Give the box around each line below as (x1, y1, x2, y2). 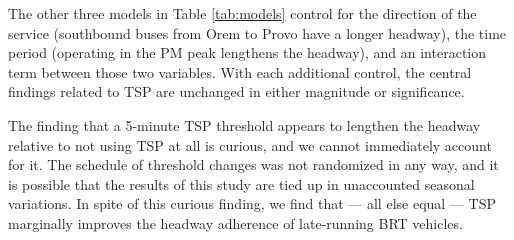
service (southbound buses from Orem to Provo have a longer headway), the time (8, 22, 507, 43)
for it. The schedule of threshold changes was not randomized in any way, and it (8, 154, 499, 175)
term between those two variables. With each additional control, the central (8, 61, 472, 82)
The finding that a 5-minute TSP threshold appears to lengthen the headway (8, 114, 481, 135)
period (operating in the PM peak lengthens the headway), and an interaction (8, 42, 487, 63)
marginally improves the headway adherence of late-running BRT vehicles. (8, 212, 463, 233)
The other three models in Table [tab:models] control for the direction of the (8, 3, 477, 23)
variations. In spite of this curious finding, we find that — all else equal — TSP (8, 193, 496, 214)
